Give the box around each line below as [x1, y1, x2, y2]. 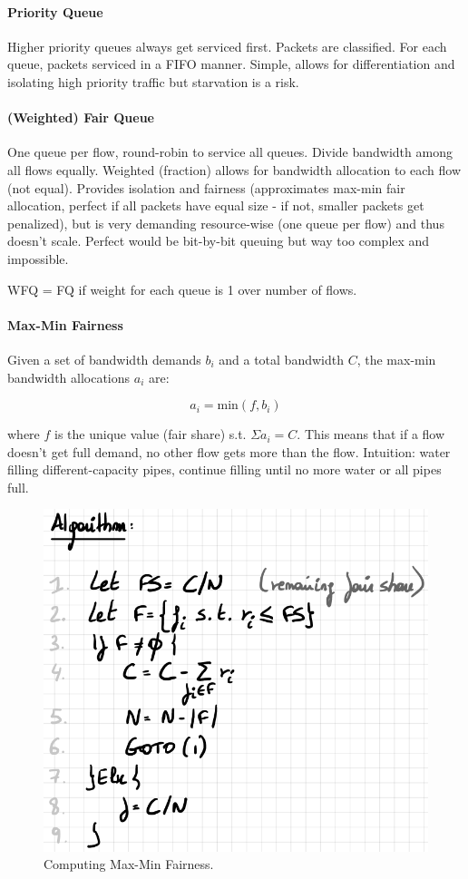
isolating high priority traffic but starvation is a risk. [7, 72, 299, 91]
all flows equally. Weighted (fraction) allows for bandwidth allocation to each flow [7, 160, 461, 179]
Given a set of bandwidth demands [7, 349, 201, 368]
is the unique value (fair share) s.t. [54, 425, 247, 444]
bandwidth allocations [7, 367, 131, 386]
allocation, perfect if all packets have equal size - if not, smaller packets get [7, 196, 424, 215]
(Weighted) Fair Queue [7, 108, 154, 127]
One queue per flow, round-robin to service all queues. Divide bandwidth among [7, 142, 453, 161]
